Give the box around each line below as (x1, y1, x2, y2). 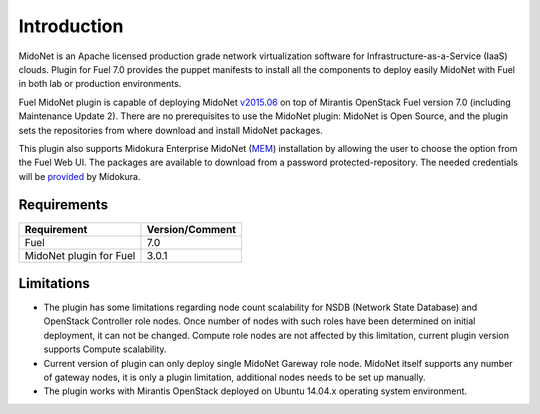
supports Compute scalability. (43, 343, 167, 355)
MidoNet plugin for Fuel (24, 248, 136, 262)
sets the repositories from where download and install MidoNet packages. (18, 124, 324, 136)
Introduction (18, 15, 124, 37)
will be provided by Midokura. (18, 170, 141, 182)
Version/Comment (146, 222, 237, 236)
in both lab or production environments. (18, 78, 182, 90)
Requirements (18, 196, 109, 214)
